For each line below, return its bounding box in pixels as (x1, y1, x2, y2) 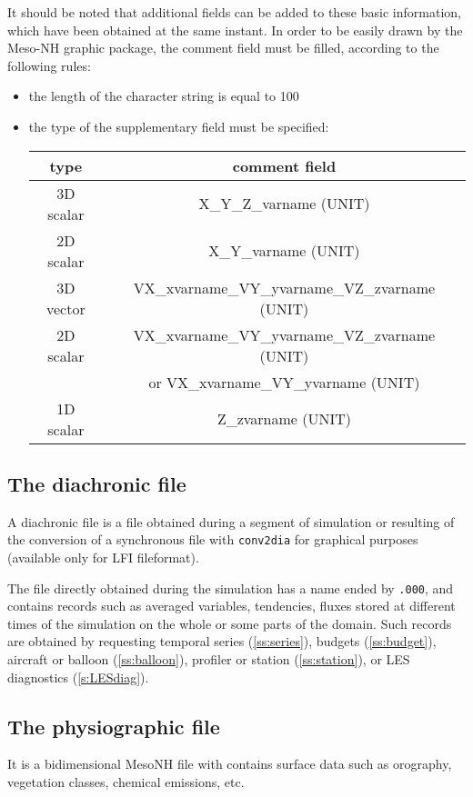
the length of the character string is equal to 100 (28, 86, 299, 105)
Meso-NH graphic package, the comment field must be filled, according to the (7, 38, 439, 57)
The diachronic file (7, 469, 186, 497)
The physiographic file (7, 712, 220, 740)
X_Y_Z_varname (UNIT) (198, 193, 370, 214)
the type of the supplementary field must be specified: (28, 116, 329, 135)
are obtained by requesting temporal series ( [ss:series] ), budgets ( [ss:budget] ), (7, 632, 437, 651)
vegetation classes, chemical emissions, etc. (7, 772, 245, 792)
